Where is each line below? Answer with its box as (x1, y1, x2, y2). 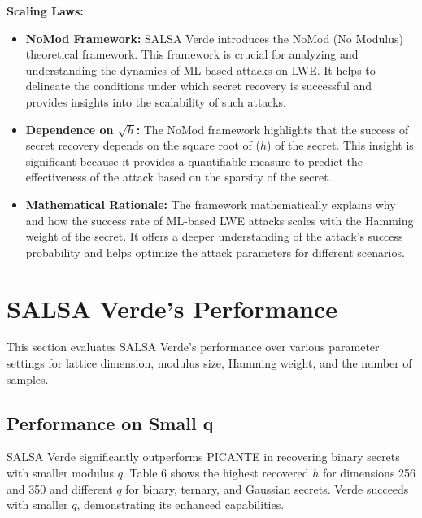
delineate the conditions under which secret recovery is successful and (25, 77, 372, 94)
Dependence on (25, 120, 114, 137)
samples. (7, 370, 49, 387)
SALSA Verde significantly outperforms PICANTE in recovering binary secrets (7, 448, 400, 465)
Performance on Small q (7, 410, 214, 435)
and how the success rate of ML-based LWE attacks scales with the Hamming (25, 211, 414, 229)
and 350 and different (7, 480, 113, 497)
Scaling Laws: (7, 2, 84, 19)
